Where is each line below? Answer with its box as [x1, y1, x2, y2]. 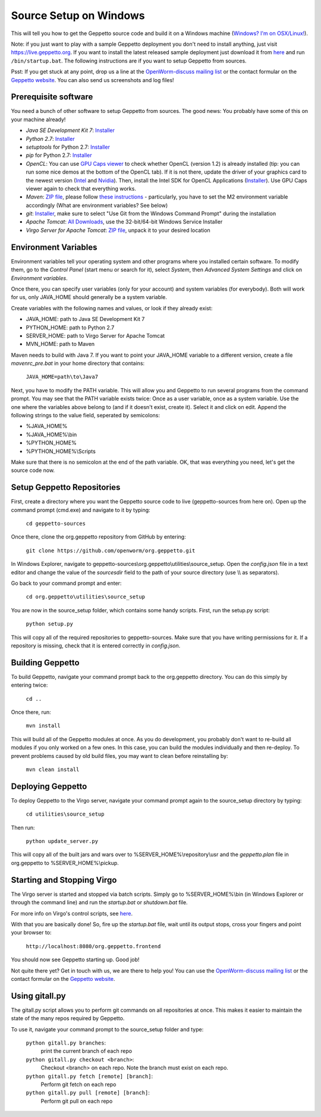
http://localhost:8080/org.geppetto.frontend [26, 943, 161, 949]
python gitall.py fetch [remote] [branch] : [26, 1072, 153, 1080]
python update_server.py [26, 838, 98, 845]
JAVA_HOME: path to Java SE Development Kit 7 [26, 316, 145, 323]
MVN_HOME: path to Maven [26, 341, 95, 348]
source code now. [11, 467, 55, 474]
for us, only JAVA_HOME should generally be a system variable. [11, 294, 168, 301]
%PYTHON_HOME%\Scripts [26, 448, 96, 455]
